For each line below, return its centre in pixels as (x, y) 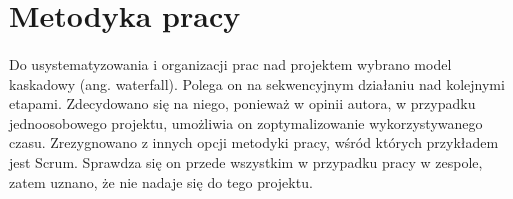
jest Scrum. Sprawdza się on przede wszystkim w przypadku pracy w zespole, (246, 161)
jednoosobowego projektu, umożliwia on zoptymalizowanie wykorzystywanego (246, 122)
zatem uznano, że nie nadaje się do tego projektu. (161, 181)
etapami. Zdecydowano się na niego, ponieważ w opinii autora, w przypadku (242, 103)
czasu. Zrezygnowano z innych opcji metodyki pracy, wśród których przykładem (254, 142)
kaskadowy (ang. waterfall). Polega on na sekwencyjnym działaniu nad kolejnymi (257, 83)
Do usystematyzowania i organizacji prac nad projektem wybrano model (230, 63)
